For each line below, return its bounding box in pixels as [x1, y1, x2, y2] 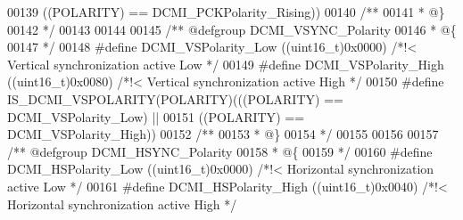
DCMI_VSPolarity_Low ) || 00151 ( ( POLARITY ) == [7, 107, 305, 126]
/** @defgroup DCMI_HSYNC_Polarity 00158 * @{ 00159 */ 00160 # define [7, 142, 433, 160]
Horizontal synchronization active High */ [7, 194, 237, 213]
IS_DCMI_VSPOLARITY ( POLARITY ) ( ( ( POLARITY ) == [7, 89, 343, 108]
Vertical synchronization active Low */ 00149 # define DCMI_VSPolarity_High [7, 54, 444, 73]
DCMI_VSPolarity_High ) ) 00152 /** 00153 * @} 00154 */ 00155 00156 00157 [7, 125, 439, 143]
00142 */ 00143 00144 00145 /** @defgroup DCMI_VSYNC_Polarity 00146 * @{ [7, 20, 457, 38]
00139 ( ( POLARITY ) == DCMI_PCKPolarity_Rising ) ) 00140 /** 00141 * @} [7, 3, 445, 20]
